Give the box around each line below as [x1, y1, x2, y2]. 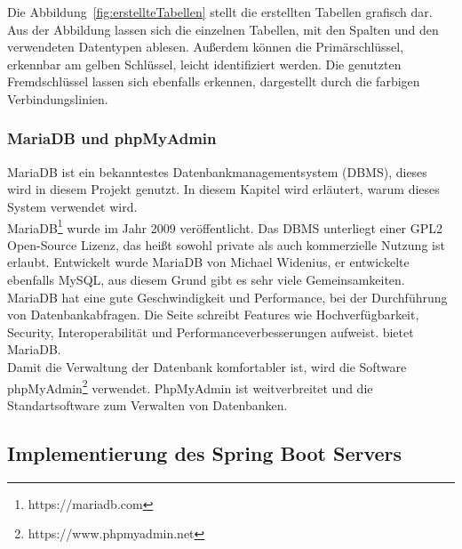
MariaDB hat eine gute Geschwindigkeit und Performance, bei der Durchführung [7, 287, 448, 306]
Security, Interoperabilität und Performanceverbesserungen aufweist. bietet [7, 322, 414, 341]
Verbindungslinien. [7, 89, 108, 108]
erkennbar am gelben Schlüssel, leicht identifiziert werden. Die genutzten [7, 54, 402, 73]
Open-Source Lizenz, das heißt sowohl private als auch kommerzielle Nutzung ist [7, 235, 445, 254]
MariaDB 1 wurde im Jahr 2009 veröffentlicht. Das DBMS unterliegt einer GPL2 [7, 215, 443, 237]
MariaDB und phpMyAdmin [7, 127, 217, 149]
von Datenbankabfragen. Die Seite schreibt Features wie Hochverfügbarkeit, [7, 305, 419, 324]
